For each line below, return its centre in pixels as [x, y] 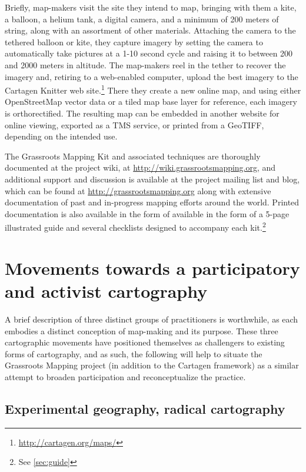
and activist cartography [106, 290]
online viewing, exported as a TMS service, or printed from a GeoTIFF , [134, 124]
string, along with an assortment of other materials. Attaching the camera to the [150, 30]
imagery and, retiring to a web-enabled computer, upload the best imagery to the [152, 76]
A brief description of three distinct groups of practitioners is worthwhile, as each [152, 319]
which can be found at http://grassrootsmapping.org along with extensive [138, 190]
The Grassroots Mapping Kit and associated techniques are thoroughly [133, 156]
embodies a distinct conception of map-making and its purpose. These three [142, 330]
